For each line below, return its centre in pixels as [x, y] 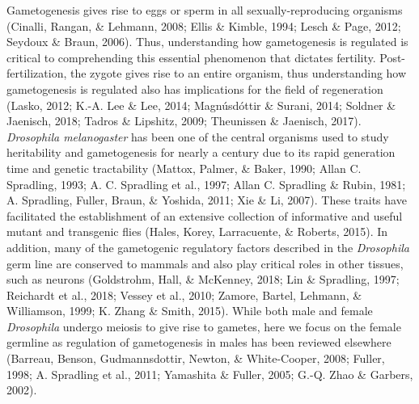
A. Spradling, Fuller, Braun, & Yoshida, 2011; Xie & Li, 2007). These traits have [207, 200]
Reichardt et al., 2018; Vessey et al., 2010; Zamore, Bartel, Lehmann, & [184, 295]
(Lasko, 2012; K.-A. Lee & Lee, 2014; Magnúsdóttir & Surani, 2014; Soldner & [201, 105]
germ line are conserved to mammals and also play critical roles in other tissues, [205, 263]
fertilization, [37, 73]
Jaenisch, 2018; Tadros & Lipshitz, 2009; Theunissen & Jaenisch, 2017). [184, 121]
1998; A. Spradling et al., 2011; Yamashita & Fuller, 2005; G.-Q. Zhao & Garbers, [210, 374]
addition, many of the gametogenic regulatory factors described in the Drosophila [208, 247]
